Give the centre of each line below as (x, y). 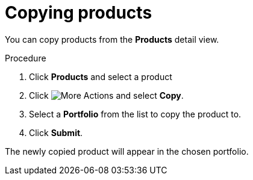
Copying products (79, 13)
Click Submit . (56, 132)
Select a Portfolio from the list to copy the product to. (135, 114)
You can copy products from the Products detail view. (112, 39)
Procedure (26, 58)
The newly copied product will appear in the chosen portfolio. (127, 151)
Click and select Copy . (106, 95)
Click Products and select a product (101, 76)
